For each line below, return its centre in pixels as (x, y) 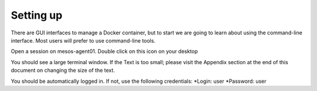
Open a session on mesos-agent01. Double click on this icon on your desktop (104, 51)
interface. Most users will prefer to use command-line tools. (83, 40)
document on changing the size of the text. (63, 71)
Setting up (37, 15)
